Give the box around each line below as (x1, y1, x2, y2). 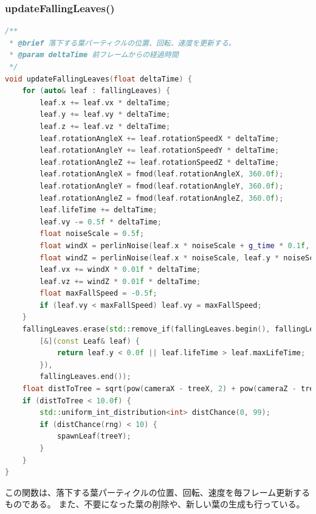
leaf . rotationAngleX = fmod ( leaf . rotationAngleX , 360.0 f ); (39, 170, 284, 179)
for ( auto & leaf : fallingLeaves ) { (22, 86, 171, 96)
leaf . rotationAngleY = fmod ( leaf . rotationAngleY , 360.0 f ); (39, 181, 284, 190)
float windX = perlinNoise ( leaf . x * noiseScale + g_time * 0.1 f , (39, 241, 310, 250)
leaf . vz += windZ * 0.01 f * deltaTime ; (39, 277, 201, 286)
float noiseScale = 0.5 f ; (39, 229, 145, 238)
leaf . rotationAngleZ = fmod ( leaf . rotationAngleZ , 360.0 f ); (39, 193, 284, 203)
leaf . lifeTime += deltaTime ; (39, 206, 157, 215)
